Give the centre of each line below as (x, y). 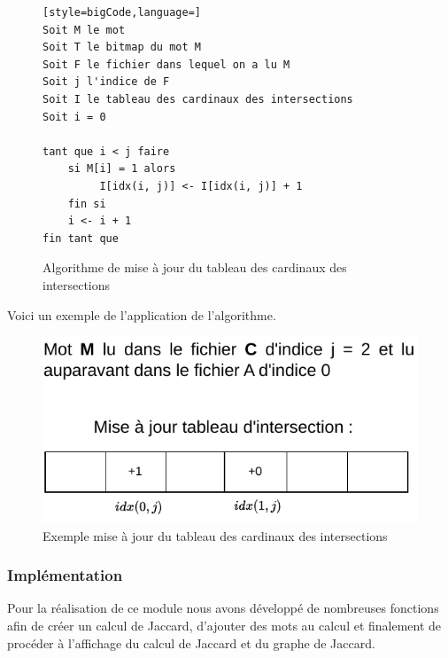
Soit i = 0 (74, 117)
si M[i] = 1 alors (122, 169)
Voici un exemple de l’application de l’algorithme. (142, 314)
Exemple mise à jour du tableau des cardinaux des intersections (215, 535)
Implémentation (65, 575)
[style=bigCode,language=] (122, 12)
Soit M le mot (84, 30)
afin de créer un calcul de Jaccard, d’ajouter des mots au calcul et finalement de (224, 625)
